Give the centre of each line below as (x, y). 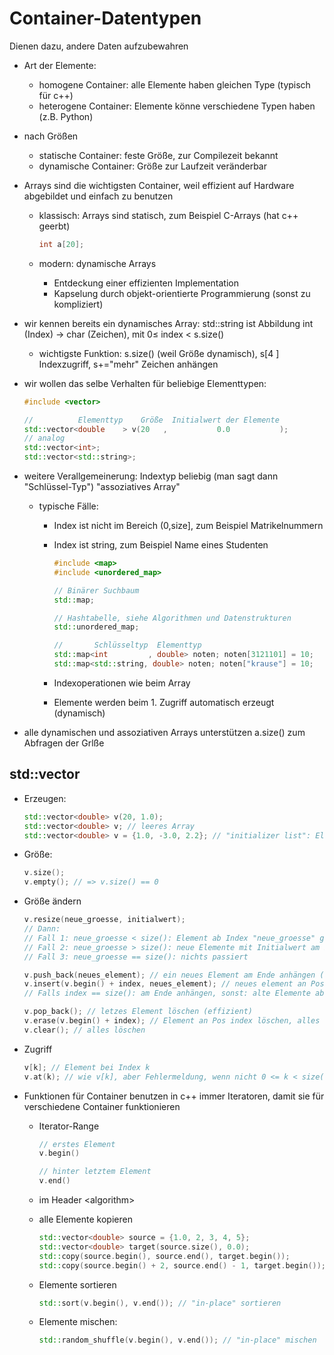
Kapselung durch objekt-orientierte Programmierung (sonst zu (182, 293)
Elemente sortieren (77, 1284)
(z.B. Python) (66, 116)
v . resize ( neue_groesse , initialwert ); (104, 920)
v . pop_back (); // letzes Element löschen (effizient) (138, 1012)
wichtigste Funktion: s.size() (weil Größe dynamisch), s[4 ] (159, 353)
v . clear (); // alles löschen (84, 1030)
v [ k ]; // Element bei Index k (87, 1067)
